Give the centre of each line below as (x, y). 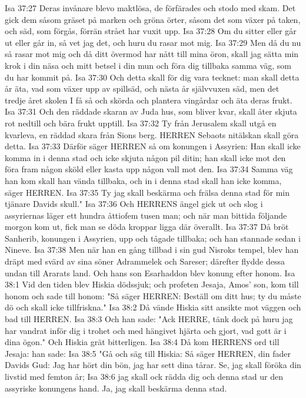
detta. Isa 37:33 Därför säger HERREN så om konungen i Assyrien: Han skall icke (153, 146)
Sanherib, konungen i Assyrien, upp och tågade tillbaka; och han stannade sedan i (153, 238)
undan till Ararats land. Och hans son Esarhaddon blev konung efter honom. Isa (150, 272)
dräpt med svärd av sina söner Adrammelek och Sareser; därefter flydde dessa (145, 261)
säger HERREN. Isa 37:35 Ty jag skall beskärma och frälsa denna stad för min (147, 192)
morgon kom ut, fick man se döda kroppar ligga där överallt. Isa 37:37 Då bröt (147, 227)
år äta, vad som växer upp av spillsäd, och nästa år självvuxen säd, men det (142, 88)
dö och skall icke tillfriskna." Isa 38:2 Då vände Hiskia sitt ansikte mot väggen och (153, 307)
